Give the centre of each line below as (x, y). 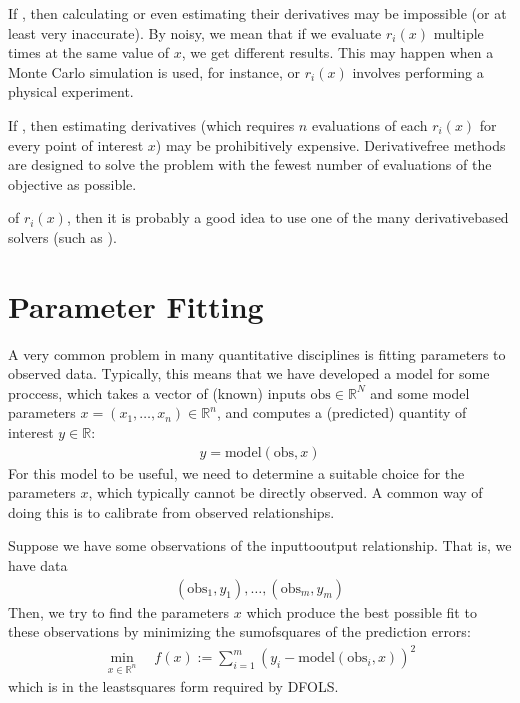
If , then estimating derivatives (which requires (151, 124)
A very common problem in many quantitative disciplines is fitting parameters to (257, 353)
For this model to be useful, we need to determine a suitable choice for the (236, 472)
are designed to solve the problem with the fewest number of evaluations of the (250, 164)
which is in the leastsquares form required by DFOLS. (173, 686)
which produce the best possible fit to (361, 611)
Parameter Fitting (136, 305)
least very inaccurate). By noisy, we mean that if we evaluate (195, 32)
